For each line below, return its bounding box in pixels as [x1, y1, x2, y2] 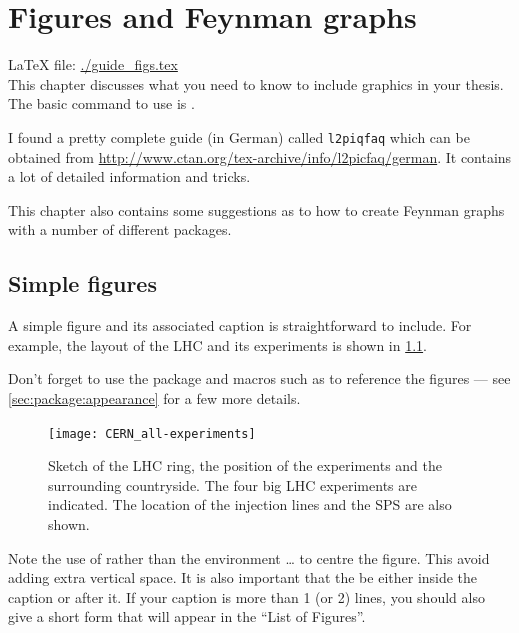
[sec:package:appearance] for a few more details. [8, 387, 301, 408]
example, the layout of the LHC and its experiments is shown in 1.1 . [8, 334, 427, 355]
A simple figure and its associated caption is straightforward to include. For [8, 315, 472, 336]
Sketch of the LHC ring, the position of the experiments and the [48, 455, 442, 476]
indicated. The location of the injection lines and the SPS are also [48, 494, 452, 515]
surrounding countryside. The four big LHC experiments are [48, 474, 417, 495]
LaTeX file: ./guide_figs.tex [8, 54, 178, 75]
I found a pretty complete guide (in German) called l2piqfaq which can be [8, 126, 470, 147]
